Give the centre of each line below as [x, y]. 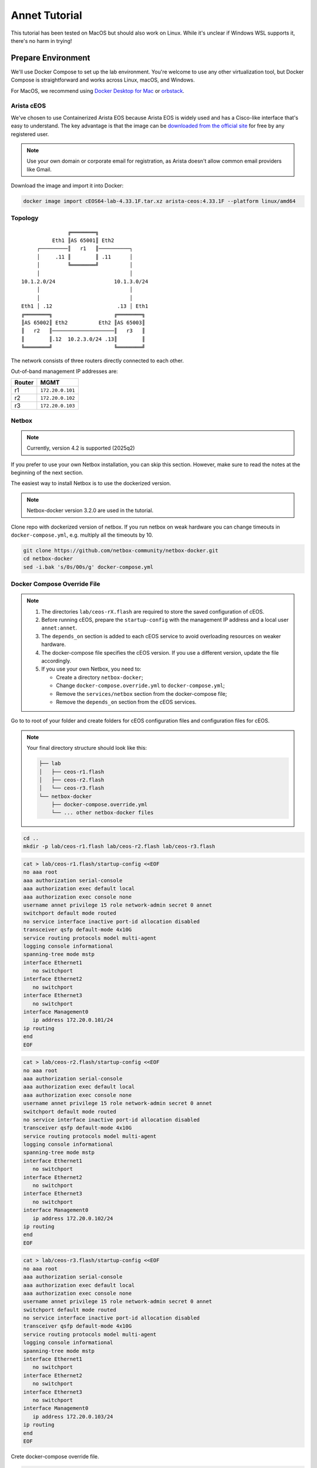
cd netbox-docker [48, 559]
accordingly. [56, 661]
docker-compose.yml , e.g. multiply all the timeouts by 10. [82, 535]
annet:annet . [59, 628]
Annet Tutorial [46, 15]
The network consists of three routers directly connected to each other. [97, 361]
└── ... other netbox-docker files [102, 813]
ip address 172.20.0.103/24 [73, 1416]
